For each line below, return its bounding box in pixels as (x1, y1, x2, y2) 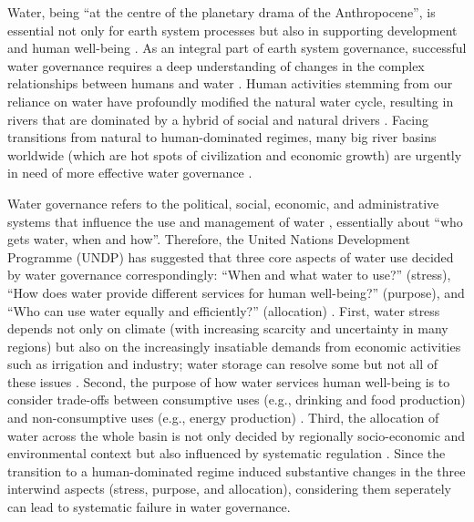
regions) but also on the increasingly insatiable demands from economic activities (7, 336, 461, 355)
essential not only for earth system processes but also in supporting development (7, 20, 458, 39)
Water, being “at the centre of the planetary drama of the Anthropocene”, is (7, 3, 436, 21)
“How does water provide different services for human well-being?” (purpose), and (7, 282, 465, 302)
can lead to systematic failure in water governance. (7, 497, 291, 517)
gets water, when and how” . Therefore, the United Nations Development (7, 230, 410, 249)
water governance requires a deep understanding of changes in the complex (7, 56, 425, 75)
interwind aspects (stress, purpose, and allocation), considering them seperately (7, 479, 451, 498)
